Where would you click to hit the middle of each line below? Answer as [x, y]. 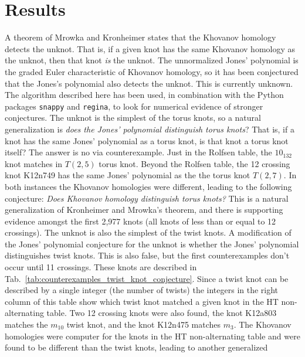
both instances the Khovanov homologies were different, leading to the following [148, 186]
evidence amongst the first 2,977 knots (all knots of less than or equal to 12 [140, 221]
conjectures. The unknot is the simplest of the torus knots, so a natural [133, 118]
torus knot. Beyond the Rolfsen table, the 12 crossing [194, 163]
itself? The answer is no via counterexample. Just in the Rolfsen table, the [138, 152]
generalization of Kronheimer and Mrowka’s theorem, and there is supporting [144, 210]
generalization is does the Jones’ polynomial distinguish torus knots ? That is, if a [150, 129]
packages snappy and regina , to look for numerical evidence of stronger [134, 106]
